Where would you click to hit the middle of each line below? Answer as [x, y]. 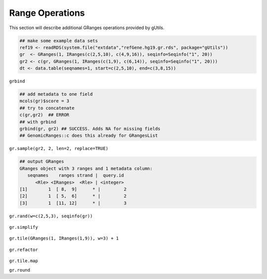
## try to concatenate [47, 108]
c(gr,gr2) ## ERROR [44, 115]
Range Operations [47, 13]
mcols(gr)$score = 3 [44, 101]
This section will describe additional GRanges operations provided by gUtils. [87, 28]
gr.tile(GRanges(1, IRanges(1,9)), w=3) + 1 [64, 239]
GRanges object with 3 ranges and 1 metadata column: [86, 168]
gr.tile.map [23, 261]
